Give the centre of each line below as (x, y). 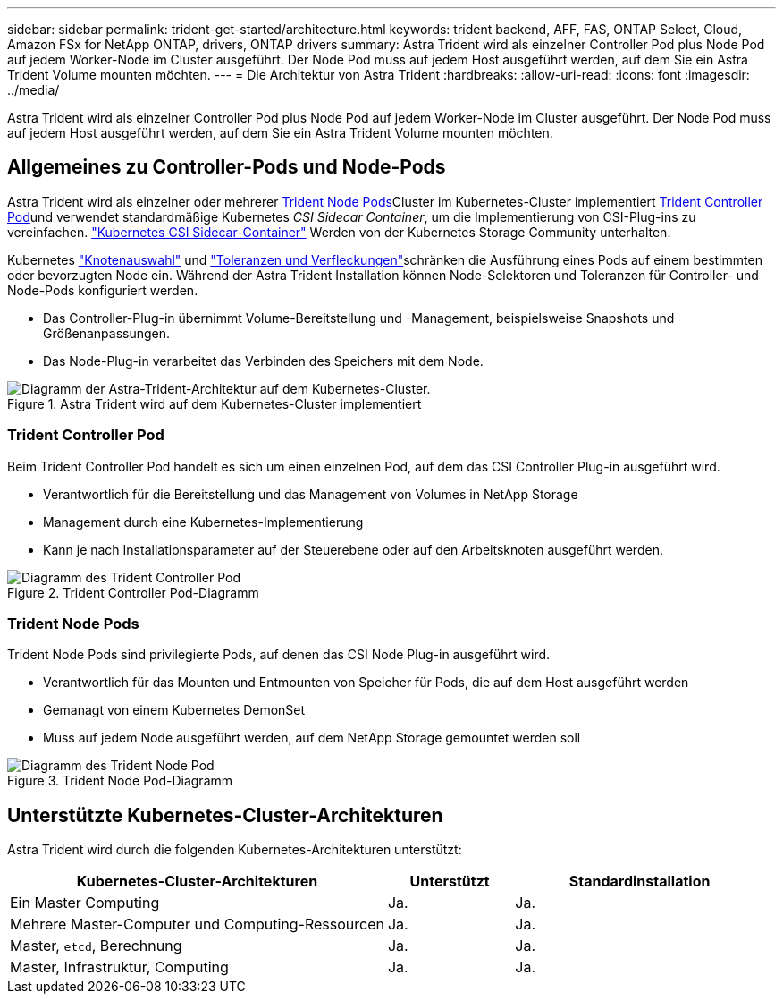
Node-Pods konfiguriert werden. (103, 290)
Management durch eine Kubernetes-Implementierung (203, 522)
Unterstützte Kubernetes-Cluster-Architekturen (225, 815)
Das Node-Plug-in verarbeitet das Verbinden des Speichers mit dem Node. (263, 361)
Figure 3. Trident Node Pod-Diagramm (120, 781)
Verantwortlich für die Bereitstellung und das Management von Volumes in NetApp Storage (311, 494)
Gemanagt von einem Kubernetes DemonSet (174, 710)
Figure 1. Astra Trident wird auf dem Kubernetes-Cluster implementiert (215, 403)
